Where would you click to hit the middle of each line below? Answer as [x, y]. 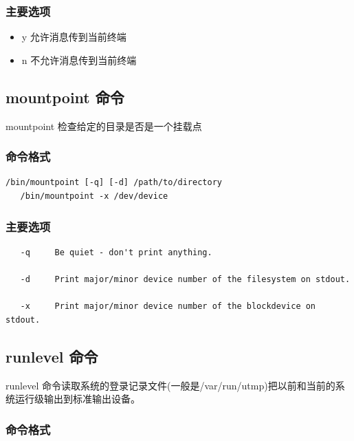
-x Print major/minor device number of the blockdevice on [168, 306]
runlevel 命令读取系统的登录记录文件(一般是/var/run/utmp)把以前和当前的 [170, 385]
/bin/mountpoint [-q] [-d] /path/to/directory [114, 183]
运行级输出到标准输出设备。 [77, 399]
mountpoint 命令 [65, 97]
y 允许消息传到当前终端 [74, 37]
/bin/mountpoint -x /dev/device [94, 196]
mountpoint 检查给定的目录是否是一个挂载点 [104, 126]
